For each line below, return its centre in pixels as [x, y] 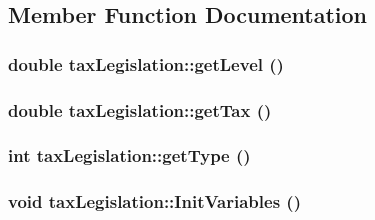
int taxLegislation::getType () [129, 155]
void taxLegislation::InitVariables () [154, 201]
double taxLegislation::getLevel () [146, 63]
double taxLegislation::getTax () [140, 109]
